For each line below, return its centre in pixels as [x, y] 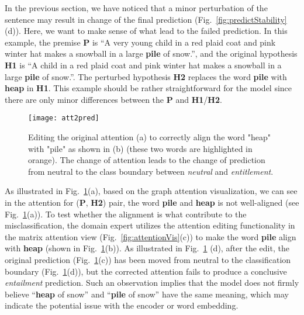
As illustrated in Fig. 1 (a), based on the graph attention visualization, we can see [151, 191]
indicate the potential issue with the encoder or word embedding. [122, 305]
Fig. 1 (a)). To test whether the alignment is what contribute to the [126, 214]
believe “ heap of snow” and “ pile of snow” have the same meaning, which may [147, 294]
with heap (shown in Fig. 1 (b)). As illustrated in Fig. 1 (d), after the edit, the [147, 248]
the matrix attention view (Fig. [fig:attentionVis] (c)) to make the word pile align [151, 236]
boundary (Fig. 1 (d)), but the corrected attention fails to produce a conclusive [146, 271]
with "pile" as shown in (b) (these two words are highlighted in [140, 148]
